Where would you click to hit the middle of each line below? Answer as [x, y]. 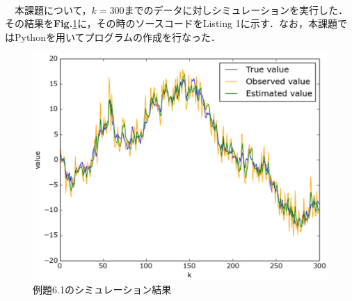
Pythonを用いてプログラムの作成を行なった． [118, 36]
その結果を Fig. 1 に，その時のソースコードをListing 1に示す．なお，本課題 [171, 23]
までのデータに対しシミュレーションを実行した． [236, 9]
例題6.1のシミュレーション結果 [102, 289]
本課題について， [53, 9]
